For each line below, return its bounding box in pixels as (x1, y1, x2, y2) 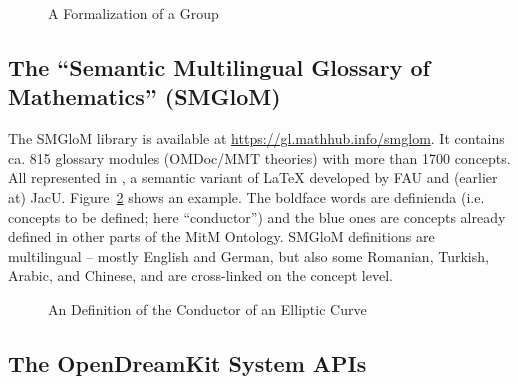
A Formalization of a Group (48, 3, 219, 23)
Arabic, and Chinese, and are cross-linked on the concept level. (8, 265, 393, 286)
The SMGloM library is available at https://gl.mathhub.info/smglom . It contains (8, 128, 505, 149)
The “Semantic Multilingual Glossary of (8, 51, 430, 82)
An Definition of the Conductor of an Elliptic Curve (48, 298, 367, 319)
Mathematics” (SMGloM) (8, 81, 281, 112)
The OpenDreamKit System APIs (8, 347, 367, 378)
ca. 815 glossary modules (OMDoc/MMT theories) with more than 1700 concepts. (8, 147, 511, 168)
